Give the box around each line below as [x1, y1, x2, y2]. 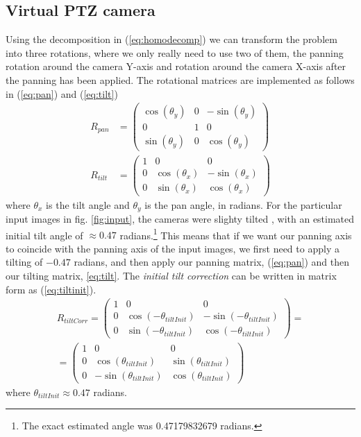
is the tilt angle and [46, 197, 130, 212]
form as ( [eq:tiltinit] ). [6, 282, 96, 296]
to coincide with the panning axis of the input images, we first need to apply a [6, 241, 339, 255]
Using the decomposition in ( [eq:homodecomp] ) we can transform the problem [6, 32, 337, 46]
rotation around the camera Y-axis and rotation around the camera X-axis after [6, 59, 346, 74]
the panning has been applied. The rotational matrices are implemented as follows [6, 72, 355, 87]
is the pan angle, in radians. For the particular [144, 197, 342, 212]
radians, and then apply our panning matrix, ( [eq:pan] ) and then [74, 255, 350, 269]
